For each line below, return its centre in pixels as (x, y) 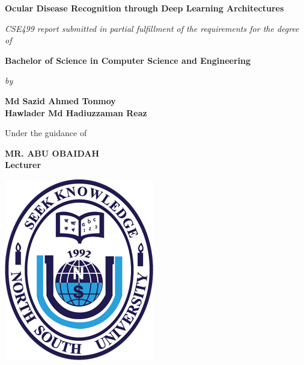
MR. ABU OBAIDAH (52, 153)
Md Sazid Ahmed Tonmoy (60, 100)
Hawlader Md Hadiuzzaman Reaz (76, 112)
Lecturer (23, 165)
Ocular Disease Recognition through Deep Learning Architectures (144, 8)
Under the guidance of (46, 133)
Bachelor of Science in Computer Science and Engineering (128, 60)
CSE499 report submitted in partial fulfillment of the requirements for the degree (152, 28)
